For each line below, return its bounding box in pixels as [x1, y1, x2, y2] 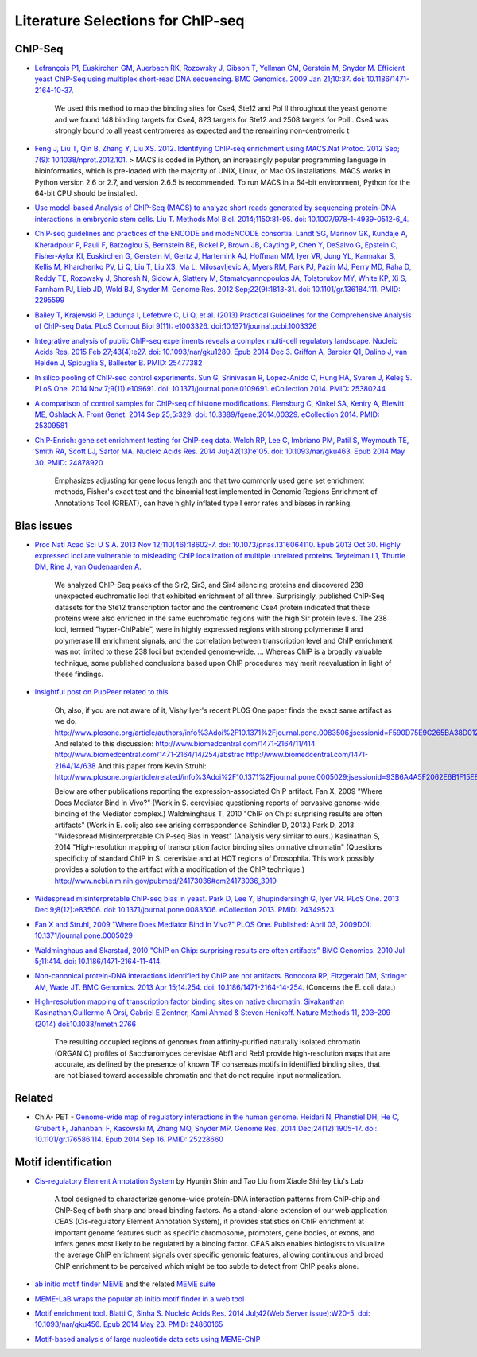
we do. [54, 717, 77, 726]
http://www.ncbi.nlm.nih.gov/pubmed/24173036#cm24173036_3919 [54, 876, 277, 885]
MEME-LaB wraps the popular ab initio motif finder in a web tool [34, 1293, 245, 1304]
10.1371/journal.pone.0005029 [34, 931, 134, 940]
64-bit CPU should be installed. [34, 188, 138, 198]
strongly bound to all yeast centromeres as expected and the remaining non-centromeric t [54, 126, 350, 135]
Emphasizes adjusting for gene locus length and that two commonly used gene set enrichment [54, 476, 365, 485]
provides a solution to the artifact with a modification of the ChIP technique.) [54, 865, 305, 874]
